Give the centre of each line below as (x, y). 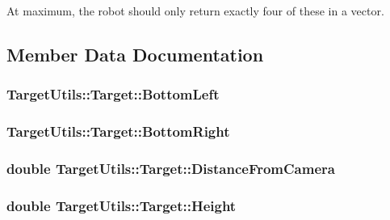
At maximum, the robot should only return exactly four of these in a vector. (195, 11)
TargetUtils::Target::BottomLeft (113, 94)
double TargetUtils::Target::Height (122, 205)
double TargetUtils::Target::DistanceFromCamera (171, 168)
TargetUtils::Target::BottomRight (118, 131)
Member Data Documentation (135, 54)
